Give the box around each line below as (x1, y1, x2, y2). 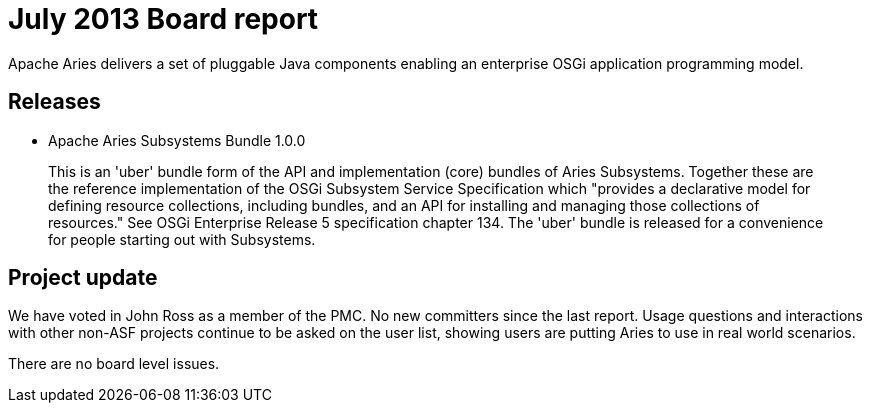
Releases (8, 89, 101, 115)
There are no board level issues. (8, 355, 220, 373)
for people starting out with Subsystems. (48, 230, 316, 248)
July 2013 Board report (8, 2, 319, 36)
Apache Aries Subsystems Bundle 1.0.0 (48, 131, 306, 149)
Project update (8, 265, 158, 291)
